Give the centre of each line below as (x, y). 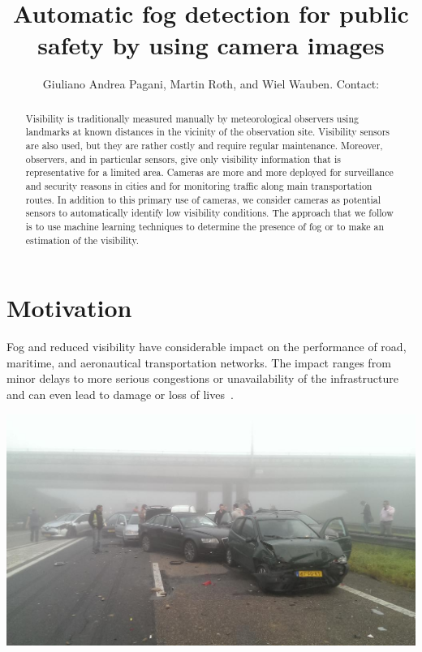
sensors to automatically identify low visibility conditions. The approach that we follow (209, 213)
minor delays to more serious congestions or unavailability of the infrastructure (202, 378)
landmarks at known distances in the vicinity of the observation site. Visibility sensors (208, 132)
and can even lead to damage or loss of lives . (120, 394)
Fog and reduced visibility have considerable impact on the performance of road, (207, 347)
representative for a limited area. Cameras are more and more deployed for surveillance (209, 172)
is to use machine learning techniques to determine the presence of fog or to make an (205, 226)
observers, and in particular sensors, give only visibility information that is (183, 159)
